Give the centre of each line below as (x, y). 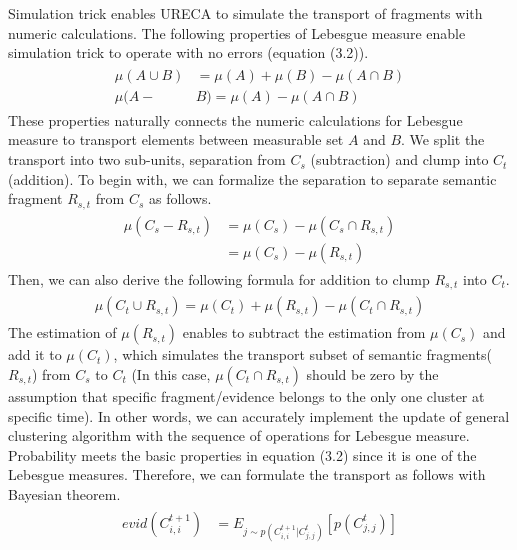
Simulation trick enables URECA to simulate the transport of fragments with (245, 13)
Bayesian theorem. (64, 493)
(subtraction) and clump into (399, 159)
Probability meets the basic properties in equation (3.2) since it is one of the (242, 454)
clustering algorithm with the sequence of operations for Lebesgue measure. (239, 435)
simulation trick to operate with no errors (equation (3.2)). (188, 52)
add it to (35, 354)
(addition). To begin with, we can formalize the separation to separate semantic (252, 178)
